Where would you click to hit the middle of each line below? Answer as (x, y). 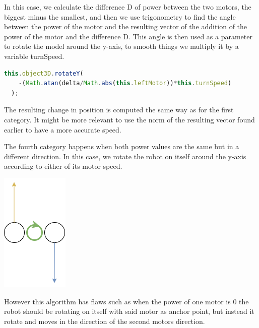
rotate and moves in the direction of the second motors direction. (105, 321)
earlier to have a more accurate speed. (63, 129)
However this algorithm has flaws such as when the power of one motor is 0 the (126, 301)
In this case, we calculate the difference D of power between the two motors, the (128, 7)
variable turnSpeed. (34, 56)
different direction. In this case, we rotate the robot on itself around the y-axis (125, 156)
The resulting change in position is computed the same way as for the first (119, 110)
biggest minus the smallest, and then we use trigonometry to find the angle (120, 16)
